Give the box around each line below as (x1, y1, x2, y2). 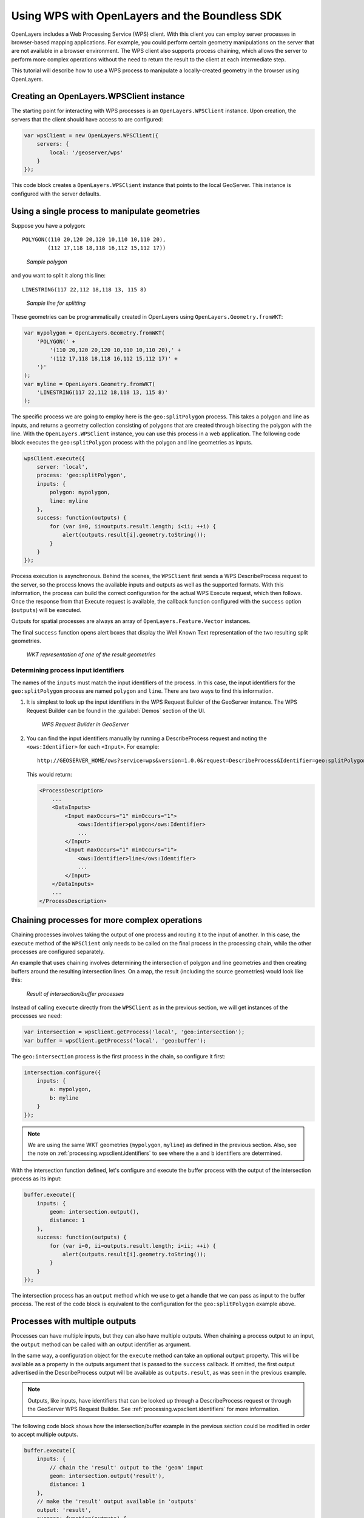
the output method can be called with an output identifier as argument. (11, 1341, 191, 1348)
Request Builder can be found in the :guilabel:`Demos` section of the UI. (26, 707, 206, 714)
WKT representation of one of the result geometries (26, 651, 156, 658)
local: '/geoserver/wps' (49, 149, 124, 156)
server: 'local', (36, 463, 89, 470)
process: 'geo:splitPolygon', (36, 472, 127, 479)
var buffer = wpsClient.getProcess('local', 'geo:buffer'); (24, 1037, 207, 1044)
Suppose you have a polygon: (11, 222, 86, 229)
